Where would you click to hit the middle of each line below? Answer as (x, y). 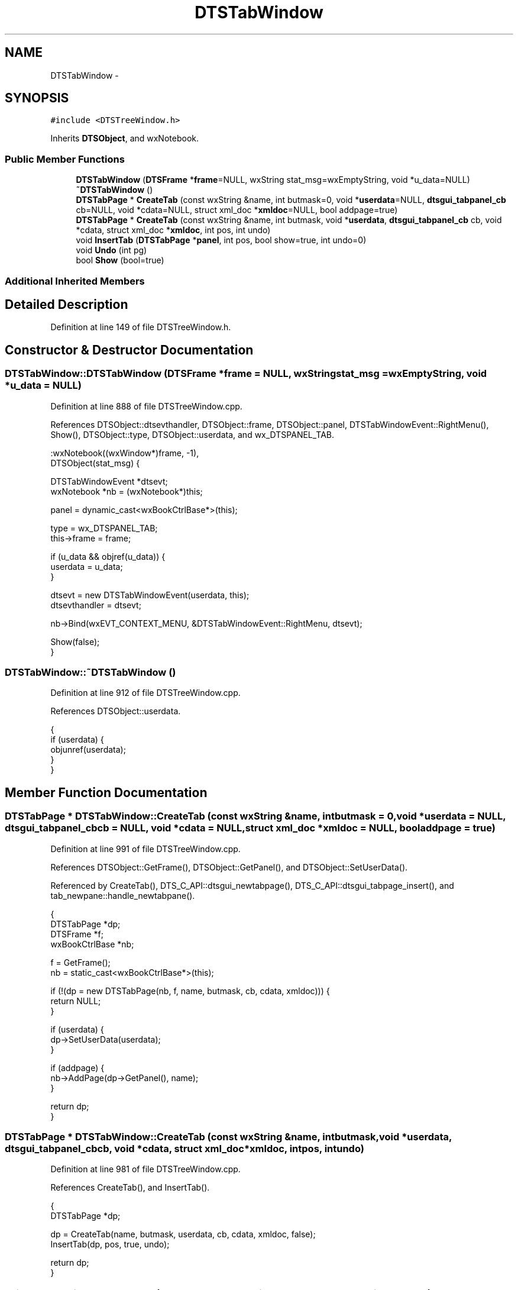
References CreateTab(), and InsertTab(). (130, 1188)
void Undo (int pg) (111, 250)
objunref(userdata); (88, 750)
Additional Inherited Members (75, 281)
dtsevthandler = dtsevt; (96, 605)
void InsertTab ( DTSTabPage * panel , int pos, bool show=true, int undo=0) (221, 240)
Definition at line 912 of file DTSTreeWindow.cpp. (145, 693)
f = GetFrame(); (80, 962)
